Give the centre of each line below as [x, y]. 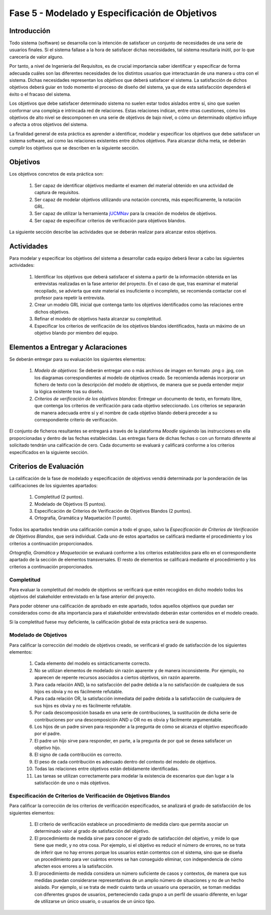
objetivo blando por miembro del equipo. [77, 333]
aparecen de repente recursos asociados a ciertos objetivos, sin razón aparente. [118, 678]
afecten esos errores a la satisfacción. [74, 866]
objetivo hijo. [48, 748]
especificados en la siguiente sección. [49, 452]
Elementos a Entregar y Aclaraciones [68, 347]
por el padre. [48, 734]
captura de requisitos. [57, 193]
